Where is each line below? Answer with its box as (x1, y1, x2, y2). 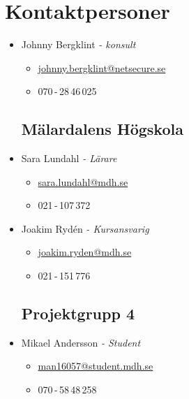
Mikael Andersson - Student (21, 335, 141, 349)
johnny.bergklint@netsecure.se (38, 60, 166, 75)
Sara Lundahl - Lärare (21, 151, 117, 166)
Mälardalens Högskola (21, 118, 183, 140)
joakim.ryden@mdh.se (38, 245, 132, 259)
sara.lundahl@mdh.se (38, 174, 128, 189)
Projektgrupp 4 (21, 303, 135, 324)
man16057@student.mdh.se (38, 358, 153, 373)
